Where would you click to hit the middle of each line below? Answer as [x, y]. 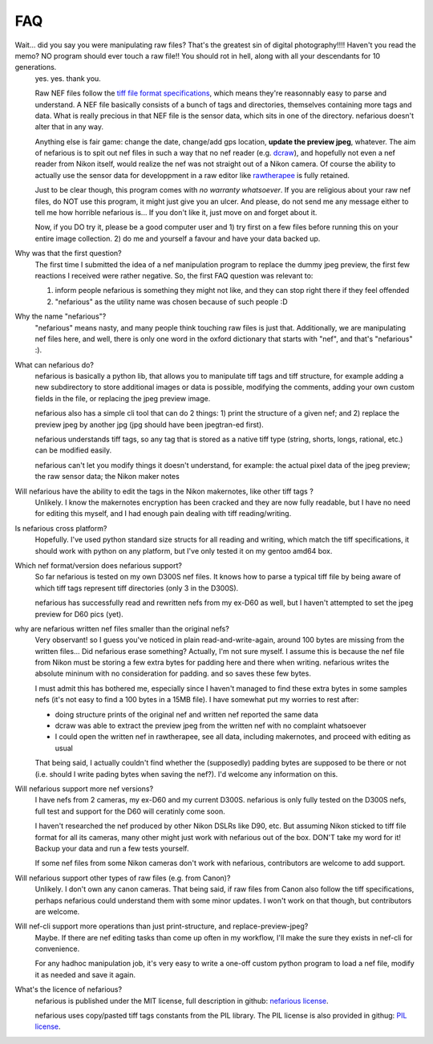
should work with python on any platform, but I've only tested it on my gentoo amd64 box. [184, 550]
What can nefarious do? [54, 364]
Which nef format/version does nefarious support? [98, 565]
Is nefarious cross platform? [61, 528]
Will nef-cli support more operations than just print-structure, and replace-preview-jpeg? [162, 926]
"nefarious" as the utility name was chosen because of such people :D [171, 302]
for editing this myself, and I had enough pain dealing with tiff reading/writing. [163, 514]
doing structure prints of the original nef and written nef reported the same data [186, 714]
